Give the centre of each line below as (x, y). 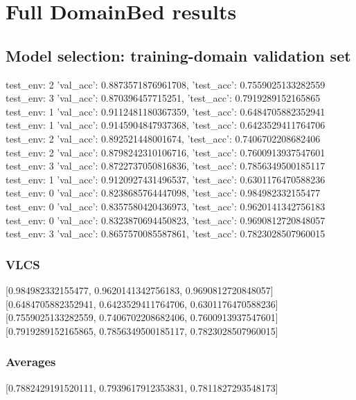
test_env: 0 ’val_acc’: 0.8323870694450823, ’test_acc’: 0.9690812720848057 (166, 220)
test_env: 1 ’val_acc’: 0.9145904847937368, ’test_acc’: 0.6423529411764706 (166, 125)
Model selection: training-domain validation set (178, 55)
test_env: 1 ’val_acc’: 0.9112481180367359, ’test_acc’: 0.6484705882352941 (166, 111)
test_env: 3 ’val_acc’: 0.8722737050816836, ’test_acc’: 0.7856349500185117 (166, 166)
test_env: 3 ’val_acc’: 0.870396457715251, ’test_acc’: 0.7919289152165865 (163, 98)
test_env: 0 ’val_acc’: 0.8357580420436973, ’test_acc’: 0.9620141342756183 (166, 206)
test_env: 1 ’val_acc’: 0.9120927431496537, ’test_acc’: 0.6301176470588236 (166, 179)
